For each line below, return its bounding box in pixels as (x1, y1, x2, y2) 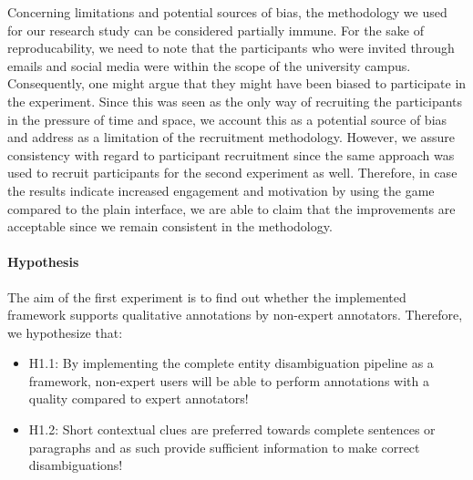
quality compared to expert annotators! (28, 389, 249, 408)
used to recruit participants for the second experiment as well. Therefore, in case (7, 163, 458, 182)
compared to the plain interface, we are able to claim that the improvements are (7, 199, 456, 218)
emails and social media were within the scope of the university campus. (7, 56, 411, 75)
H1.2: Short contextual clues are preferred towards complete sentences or (28, 420, 436, 439)
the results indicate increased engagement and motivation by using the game (7, 180, 435, 199)
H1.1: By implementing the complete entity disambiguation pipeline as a (28, 353, 434, 373)
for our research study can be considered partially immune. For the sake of (7, 20, 424, 39)
